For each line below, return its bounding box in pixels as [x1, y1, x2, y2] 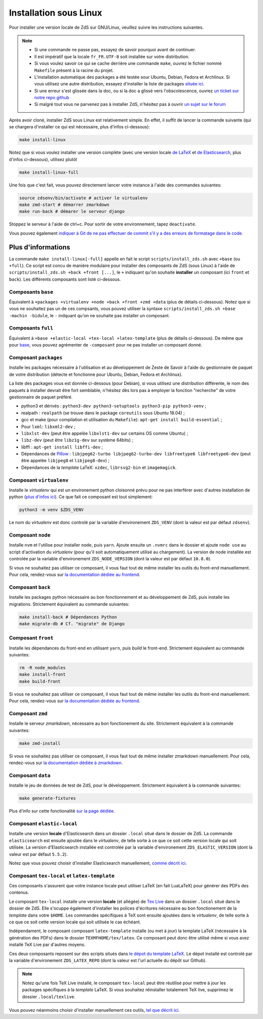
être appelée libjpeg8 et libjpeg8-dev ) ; [21, 458, 110, 464]
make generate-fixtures [19, 795, 76, 801]
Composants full [9, 325, 54, 331]
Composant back [9, 584, 51, 591]
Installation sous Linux [9, 7, 102, 18]
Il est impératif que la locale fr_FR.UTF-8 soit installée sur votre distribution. [34, 54, 189, 60]
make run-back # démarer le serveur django [19, 209, 125, 214]
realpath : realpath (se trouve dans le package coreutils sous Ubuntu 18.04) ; [21, 410, 185, 416]
